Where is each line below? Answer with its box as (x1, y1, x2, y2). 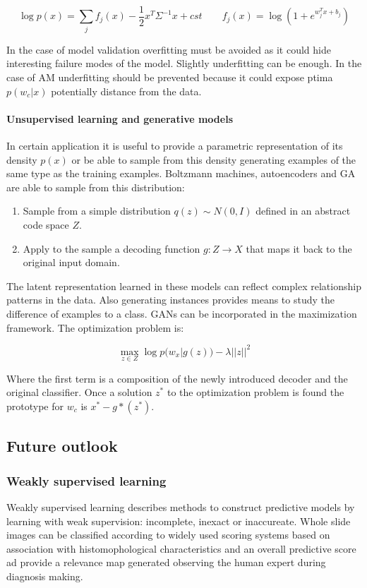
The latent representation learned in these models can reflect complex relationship (6, 278, 361, 293)
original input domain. (23, 255, 120, 270)
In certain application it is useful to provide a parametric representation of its (6, 138, 343, 152)
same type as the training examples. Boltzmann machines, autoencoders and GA (6, 166, 356, 181)
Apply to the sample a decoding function (23, 241, 200, 256)
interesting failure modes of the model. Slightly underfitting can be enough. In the (6, 56, 362, 71)
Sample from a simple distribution (23, 203, 171, 218)
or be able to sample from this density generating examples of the (71, 152, 356, 167)
